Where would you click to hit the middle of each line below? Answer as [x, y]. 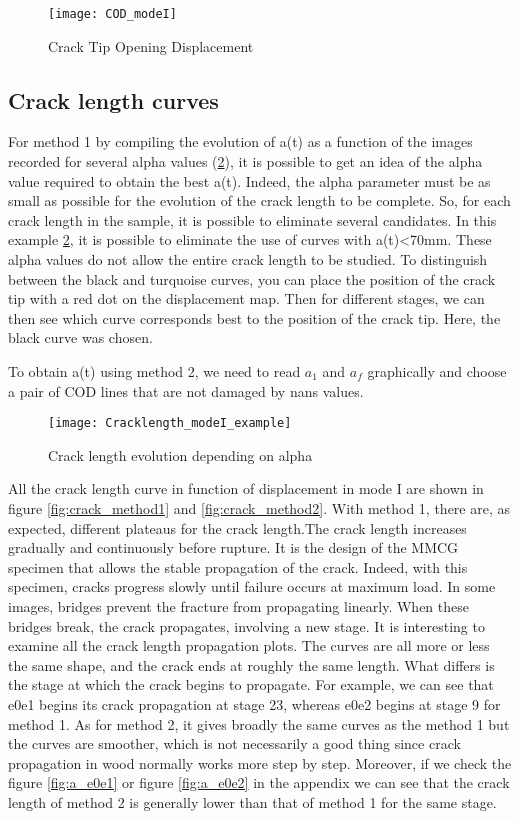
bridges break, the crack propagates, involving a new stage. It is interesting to [246, 625]
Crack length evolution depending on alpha [180, 454]
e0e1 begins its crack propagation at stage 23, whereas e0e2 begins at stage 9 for [254, 703]
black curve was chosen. [80, 337]
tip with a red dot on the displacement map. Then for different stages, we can [246, 298]
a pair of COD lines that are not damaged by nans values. [186, 390]
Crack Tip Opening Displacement [151, 45]
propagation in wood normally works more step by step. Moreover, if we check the [260, 762]
